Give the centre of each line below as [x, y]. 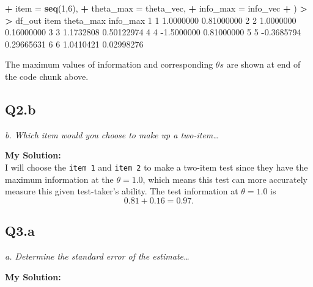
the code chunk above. [47, 76]
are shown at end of [263, 64]
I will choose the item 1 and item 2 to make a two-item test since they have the [156, 167]
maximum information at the [59, 179]
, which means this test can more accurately [225, 179]
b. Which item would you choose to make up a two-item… [112, 134]
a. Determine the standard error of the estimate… [97, 256]
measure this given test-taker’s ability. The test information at [122, 191]
